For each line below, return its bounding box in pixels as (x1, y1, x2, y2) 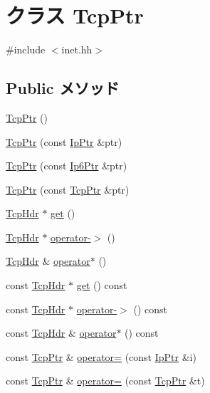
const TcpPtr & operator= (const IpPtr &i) (6, 349, 196, 364)
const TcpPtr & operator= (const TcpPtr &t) (6, 373, 205, 388)
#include (6, 42, 46, 57)
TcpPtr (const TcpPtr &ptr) (6, 182, 130, 197)
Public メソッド (6, 77, 120, 99)
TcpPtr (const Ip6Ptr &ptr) (6, 158, 127, 173)
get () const (76, 278, 127, 293)
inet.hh (61, 42, 93, 57)
